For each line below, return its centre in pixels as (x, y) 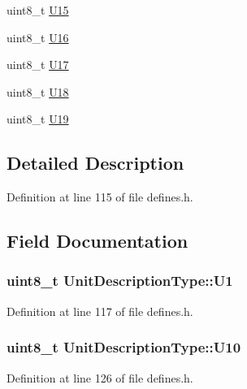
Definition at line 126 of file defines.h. (100, 377)
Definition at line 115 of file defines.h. (100, 197)
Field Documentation (97, 241)
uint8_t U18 (38, 91)
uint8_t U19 (38, 119)
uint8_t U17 (38, 65)
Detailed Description (95, 163)
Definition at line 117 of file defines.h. (100, 311)
